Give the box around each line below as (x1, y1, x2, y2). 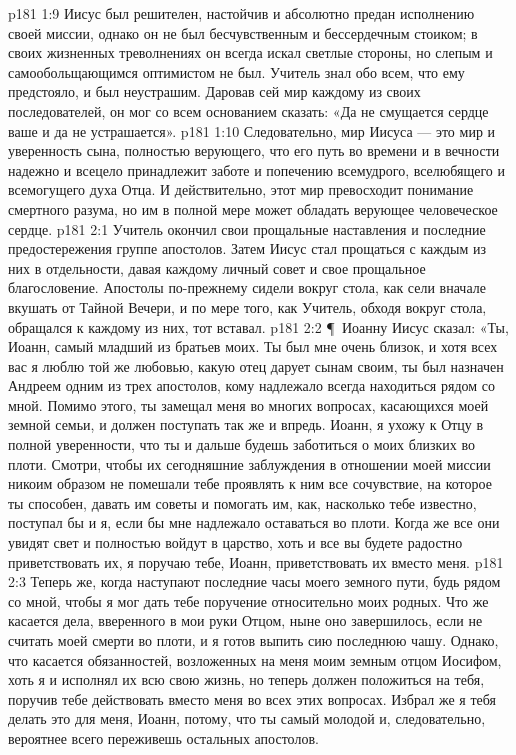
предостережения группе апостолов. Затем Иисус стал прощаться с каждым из (8, 238, 487, 259)
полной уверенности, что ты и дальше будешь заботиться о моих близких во (8, 434, 475, 455)
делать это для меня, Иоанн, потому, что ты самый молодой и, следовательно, (8, 708, 486, 729)
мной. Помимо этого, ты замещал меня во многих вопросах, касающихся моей (8, 394, 489, 415)
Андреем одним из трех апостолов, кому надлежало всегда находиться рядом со (8, 375, 495, 396)
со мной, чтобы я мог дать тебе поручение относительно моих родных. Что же (8, 590, 489, 611)
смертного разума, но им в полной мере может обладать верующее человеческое (8, 198, 498, 219)
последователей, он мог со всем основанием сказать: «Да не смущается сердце (8, 100, 489, 121)
